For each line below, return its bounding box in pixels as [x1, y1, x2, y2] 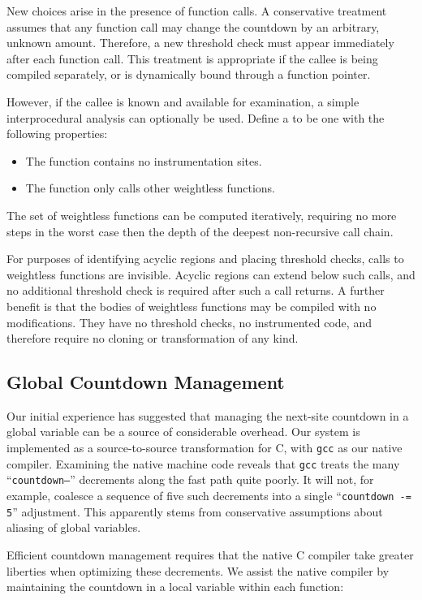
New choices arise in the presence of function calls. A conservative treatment [6, 2, 387, 19]
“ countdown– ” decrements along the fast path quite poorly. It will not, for [6, 471, 374, 488]
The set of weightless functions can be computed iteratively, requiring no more [6, 206, 397, 223]
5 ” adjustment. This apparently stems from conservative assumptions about [6, 503, 383, 520]
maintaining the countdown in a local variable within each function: [6, 578, 344, 595]
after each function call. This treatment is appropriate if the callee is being [6, 50, 378, 67]
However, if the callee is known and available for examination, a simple [6, 93, 360, 110]
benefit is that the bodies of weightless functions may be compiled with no [6, 297, 377, 314]
